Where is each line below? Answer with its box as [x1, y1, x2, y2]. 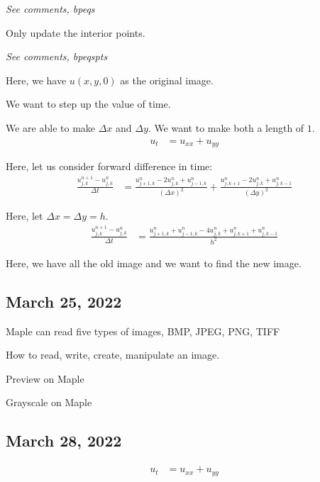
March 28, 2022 [6, 430, 122, 452]
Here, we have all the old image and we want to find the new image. [6, 255, 302, 270]
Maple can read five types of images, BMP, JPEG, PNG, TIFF [6, 323, 280, 338]
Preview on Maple [6, 371, 84, 386]
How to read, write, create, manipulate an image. [6, 347, 220, 362]
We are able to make [6, 120, 96, 135]
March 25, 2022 [6, 290, 122, 312]
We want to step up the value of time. [6, 96, 171, 111]
